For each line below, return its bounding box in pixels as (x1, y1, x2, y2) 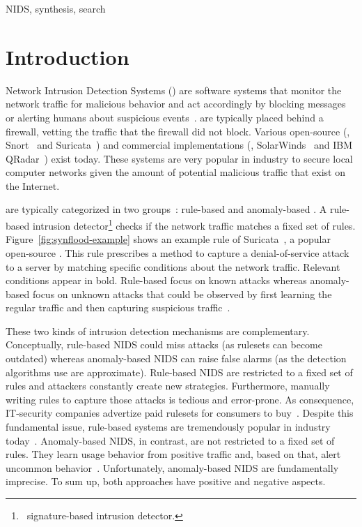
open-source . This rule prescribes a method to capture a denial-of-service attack (6, 245, 349, 260)
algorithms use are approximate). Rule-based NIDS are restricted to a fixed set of (6, 364, 353, 379)
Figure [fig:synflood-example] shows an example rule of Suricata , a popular (6, 232, 331, 246)
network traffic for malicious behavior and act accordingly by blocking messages (6, 96, 346, 111)
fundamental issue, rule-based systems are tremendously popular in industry (6, 420, 331, 434)
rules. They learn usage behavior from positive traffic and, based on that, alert (6, 447, 341, 461)
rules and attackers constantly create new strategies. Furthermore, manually (6, 378, 330, 393)
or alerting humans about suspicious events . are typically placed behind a (6, 110, 324, 124)
